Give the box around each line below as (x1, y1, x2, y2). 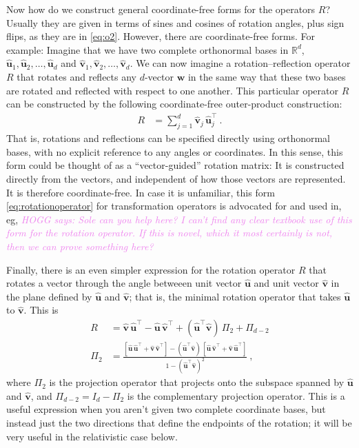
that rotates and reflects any (17, 69, 136, 83)
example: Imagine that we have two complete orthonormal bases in (6, 42, 289, 57)
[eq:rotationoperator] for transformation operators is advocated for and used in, (6, 198, 342, 213)
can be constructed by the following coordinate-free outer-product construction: (6, 96, 342, 111)
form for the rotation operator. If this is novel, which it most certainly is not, (6, 225, 333, 240)
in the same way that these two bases (187, 69, 346, 83)
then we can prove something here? (6, 239, 154, 254)
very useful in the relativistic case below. (6, 429, 178, 443)
